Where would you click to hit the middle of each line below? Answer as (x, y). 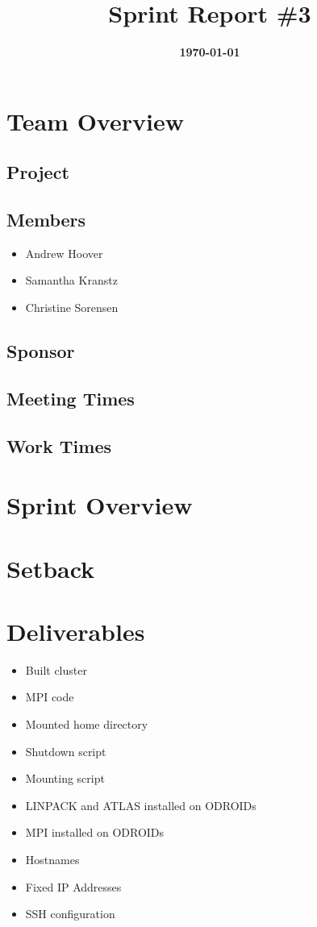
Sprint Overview (100, 505)
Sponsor (41, 351)
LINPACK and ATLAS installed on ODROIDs (141, 805)
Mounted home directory (87, 724)
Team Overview (95, 121)
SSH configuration (70, 914)
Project (38, 172)
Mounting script (65, 778)
